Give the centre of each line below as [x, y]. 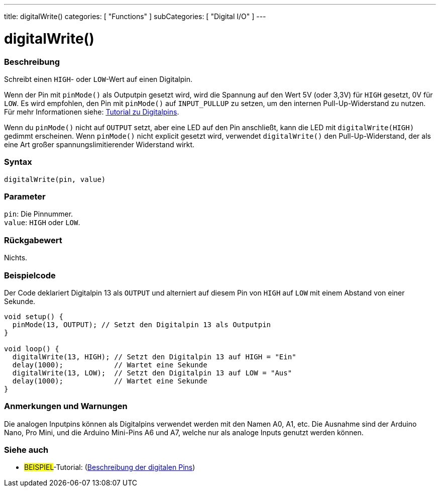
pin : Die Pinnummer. [39, 214]
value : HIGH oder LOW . [42, 223]
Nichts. [16, 258]
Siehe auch [26, 450]
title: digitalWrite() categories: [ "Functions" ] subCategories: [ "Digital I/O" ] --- [135, 16]
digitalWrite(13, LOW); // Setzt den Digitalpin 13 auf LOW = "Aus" [152, 373]
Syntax [18, 162]
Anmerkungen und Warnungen [66, 406]
